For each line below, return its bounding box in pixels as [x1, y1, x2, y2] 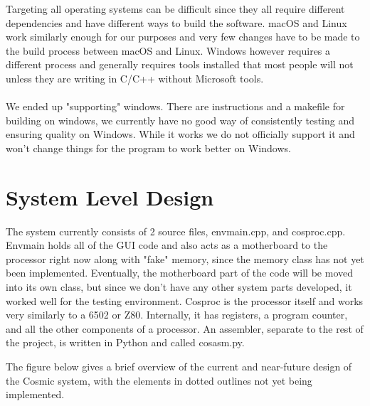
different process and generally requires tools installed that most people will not [6, 57, 354, 72]
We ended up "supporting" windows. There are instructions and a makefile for [6, 99, 345, 114]
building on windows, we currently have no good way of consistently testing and [6, 112, 355, 127]
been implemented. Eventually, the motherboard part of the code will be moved [6, 265, 353, 280]
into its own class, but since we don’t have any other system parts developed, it [6, 279, 352, 294]
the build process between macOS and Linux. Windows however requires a [6, 43, 331, 58]
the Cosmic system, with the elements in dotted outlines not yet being [6, 373, 312, 388]
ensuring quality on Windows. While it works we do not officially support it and [6, 127, 355, 141]
